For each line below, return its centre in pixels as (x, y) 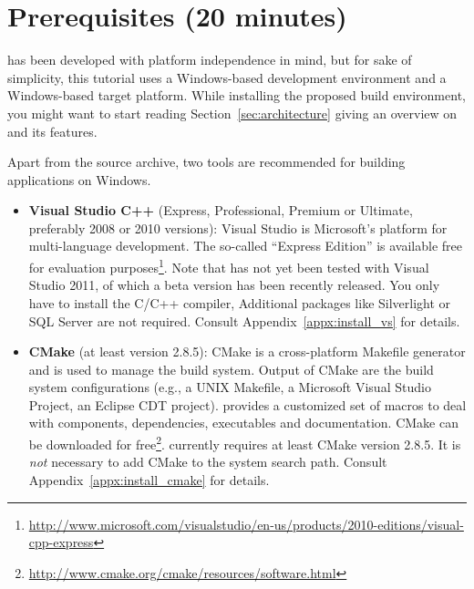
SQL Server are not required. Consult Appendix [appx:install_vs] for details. (244, 320)
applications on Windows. (79, 179)
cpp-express (61, 542)
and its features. (52, 131)
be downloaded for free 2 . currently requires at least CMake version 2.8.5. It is (245, 443)
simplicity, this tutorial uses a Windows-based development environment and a (227, 77)
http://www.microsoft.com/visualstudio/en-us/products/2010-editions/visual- (246, 524)
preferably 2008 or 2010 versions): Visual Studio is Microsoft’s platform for (238, 227)
